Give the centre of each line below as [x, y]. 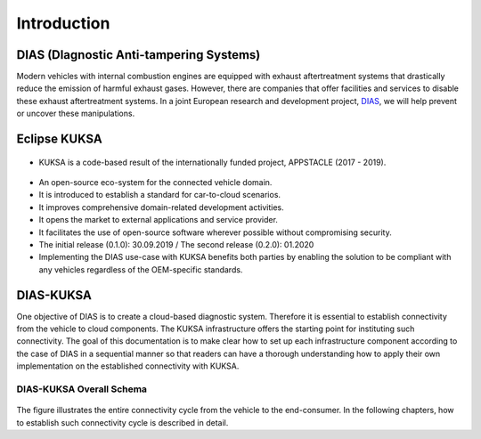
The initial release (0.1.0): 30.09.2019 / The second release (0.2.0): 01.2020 [176, 244]
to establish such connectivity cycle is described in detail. [122, 422]
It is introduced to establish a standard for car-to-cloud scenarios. [159, 195]
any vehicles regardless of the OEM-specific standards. [141, 269]
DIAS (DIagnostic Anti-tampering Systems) [139, 55]
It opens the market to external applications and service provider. [158, 220]
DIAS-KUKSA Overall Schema [82, 389]
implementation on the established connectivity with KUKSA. [128, 366]
